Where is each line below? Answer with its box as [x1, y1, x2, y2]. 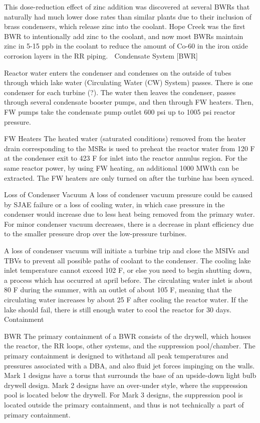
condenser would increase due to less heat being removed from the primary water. [4, 209, 255, 219]
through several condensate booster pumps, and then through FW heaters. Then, [4, 97, 253, 107]
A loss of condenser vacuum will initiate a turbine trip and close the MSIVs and [4, 245, 249, 256]
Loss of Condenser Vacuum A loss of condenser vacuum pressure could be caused [4, 189, 253, 200]
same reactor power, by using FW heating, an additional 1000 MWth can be [4, 162, 239, 173]
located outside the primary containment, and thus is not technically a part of [4, 399, 244, 409]
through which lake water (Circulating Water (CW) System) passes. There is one [4, 77, 253, 88]
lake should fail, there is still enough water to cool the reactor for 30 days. [4, 304, 231, 314]
